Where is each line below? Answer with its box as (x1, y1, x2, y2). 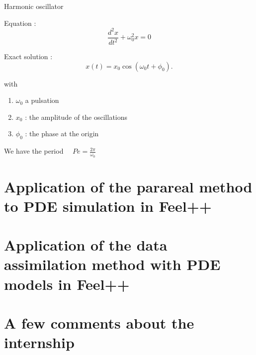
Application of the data (4, 235, 168, 255)
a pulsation (25, 95, 59, 105)
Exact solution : (4, 51, 53, 62)
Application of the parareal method (4, 176, 253, 196)
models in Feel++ (4, 273, 130, 294)
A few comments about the (4, 313, 194, 333)
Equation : (4, 17, 36, 28)
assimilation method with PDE (4, 254, 221, 274)
